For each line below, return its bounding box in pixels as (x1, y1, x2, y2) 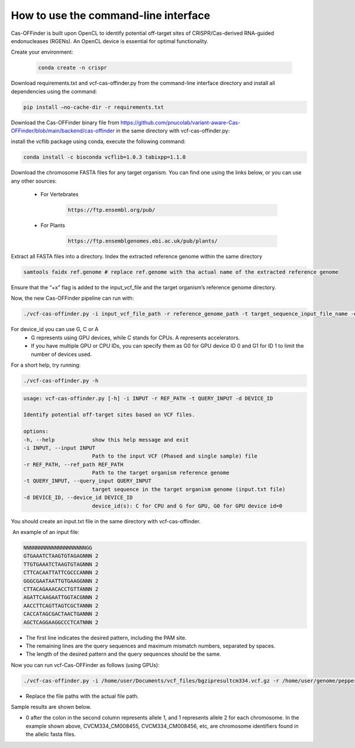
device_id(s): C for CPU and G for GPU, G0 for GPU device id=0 (92, 503, 283, 509)
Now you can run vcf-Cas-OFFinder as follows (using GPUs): (11, 661, 160, 668)
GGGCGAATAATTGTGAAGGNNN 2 (23, 577, 99, 584)
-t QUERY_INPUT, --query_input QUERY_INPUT (23, 478, 152, 484)
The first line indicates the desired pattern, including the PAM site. (25, 634, 187, 641)
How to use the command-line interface (11, 9, 211, 22)
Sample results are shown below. (11, 704, 92, 711)
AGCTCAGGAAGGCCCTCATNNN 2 (23, 619, 99, 626)
